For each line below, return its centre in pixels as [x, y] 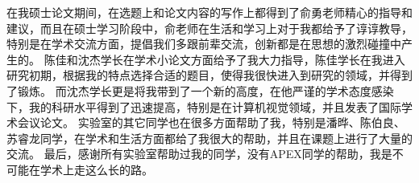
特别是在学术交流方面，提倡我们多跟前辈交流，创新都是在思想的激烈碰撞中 [204, 44]
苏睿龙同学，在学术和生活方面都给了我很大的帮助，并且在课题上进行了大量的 [209, 138]
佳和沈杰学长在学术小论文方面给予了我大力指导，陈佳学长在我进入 [230, 59]
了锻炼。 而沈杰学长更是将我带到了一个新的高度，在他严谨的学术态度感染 [200, 90]
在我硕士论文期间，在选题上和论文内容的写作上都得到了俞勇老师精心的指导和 [209, 12]
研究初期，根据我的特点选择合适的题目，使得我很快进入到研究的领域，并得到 [209, 75]
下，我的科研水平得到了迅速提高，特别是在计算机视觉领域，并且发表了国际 [204, 106]
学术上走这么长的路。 [96, 169]
